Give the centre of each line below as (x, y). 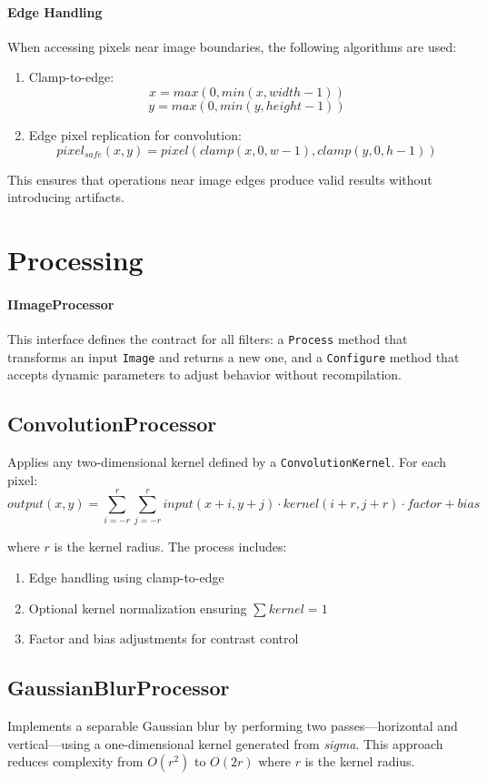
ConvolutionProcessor (112, 424)
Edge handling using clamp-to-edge (126, 577)
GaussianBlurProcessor (119, 688)
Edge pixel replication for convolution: (135, 134)
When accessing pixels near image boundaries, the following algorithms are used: (232, 46)
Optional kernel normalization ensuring (138, 608)
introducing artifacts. (66, 197)
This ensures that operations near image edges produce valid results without (220, 179)
